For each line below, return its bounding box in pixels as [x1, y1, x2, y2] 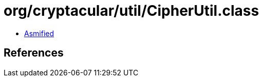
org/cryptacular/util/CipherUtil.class [4, 2, 259, 19]
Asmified [24, 29, 54, 38]
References [4, 46, 64, 60]
